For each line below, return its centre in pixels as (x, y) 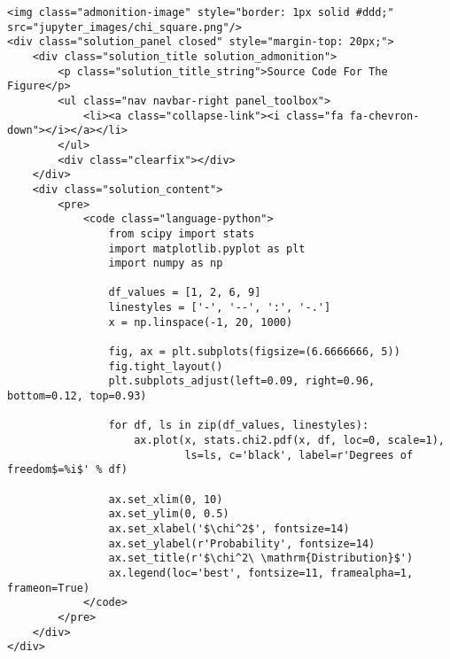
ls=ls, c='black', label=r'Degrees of (299, 455)
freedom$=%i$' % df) (68, 470)
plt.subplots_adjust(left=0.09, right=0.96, (242, 381)
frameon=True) (49, 588)
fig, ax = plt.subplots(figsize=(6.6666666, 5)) (254, 352)
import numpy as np (166, 264)
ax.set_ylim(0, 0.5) (169, 514)
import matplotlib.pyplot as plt (207, 248)
